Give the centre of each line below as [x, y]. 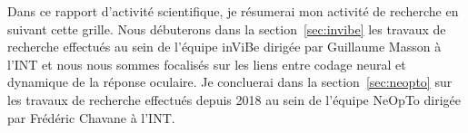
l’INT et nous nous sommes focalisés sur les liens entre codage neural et [207, 64]
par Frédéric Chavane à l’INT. [91, 117]
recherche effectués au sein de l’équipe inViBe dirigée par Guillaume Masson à [224, 47]
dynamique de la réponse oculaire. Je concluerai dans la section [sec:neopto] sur [230, 82]
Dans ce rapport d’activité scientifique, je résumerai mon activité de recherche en [233, 11]
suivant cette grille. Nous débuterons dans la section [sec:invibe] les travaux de [227, 28]
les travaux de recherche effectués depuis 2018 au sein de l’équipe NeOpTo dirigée [234, 99]
